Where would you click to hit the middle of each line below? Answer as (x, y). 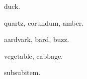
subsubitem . (22, 72)
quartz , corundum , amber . (44, 22)
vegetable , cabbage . (34, 56)
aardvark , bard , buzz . (37, 39)
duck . (12, 6)
